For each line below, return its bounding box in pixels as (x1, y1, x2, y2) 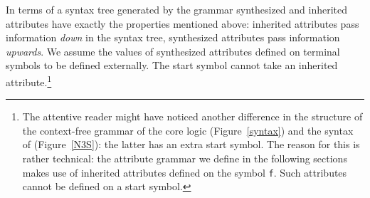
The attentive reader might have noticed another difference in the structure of (22, 109, 363, 124)
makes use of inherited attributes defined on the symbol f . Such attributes (22, 165, 347, 179)
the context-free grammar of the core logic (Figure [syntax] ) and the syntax (22, 123, 354, 137)
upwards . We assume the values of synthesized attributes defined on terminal (6, 43, 340, 58)
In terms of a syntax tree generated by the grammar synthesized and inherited (6, 2, 348, 16)
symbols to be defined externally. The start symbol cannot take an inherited (6, 58, 338, 73)
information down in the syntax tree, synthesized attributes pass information (6, 30, 340, 45)
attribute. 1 (6, 72, 52, 89)
